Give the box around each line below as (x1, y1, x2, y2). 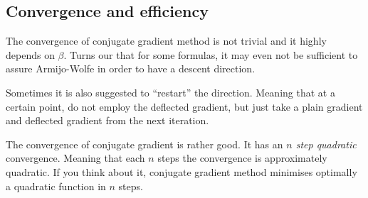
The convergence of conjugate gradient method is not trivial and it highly (6, 33, 327, 48)
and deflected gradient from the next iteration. (6, 113, 209, 128)
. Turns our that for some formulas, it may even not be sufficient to (63, 47, 358, 62)
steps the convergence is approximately (157, 150, 327, 165)
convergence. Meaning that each (6, 150, 145, 165)
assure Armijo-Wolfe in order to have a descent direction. (6, 61, 256, 76)
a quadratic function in (6, 178, 106, 193)
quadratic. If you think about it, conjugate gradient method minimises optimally (6, 164, 357, 179)
